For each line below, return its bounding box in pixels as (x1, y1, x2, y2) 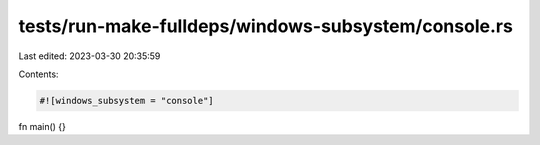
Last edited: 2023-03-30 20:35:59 (18, 50, 161, 62)
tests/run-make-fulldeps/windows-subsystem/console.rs (18, 15, 514, 37)
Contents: (18, 68, 59, 80)
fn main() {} (18, 120, 67, 132)
